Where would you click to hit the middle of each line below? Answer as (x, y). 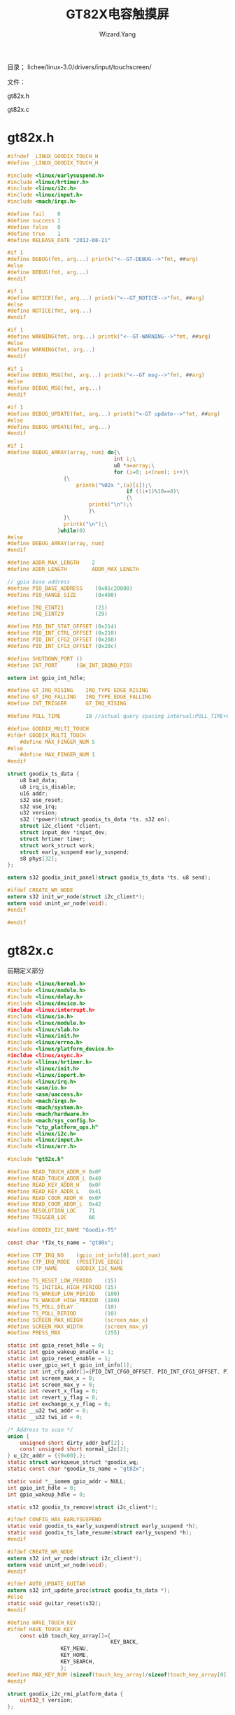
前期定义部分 (26, 971)
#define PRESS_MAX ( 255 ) (64, 1333)
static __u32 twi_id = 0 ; (45, 1417)
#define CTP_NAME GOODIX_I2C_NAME (65, 1268)
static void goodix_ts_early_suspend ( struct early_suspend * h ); (103, 1526)
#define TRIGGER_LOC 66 (51, 1218)
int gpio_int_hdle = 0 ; (42, 1488)
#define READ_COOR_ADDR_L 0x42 (54, 1204)
